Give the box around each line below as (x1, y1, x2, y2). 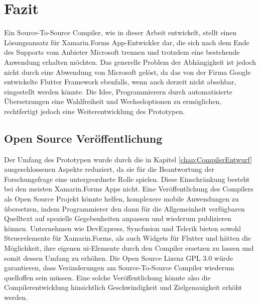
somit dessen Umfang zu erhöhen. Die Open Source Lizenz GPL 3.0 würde (4, 252, 233, 263)
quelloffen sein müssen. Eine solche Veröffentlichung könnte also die (4, 272, 211, 282)
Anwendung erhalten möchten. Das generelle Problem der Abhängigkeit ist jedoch (4, 56, 256, 67)
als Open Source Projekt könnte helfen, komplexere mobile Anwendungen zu (4, 193, 239, 204)
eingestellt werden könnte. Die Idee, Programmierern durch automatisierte (4, 86, 232, 96)
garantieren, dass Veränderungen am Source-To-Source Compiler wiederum (4, 262, 234, 273)
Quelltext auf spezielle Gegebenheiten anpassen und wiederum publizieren (4, 213, 232, 224)
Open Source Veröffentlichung (4, 130, 163, 146)
